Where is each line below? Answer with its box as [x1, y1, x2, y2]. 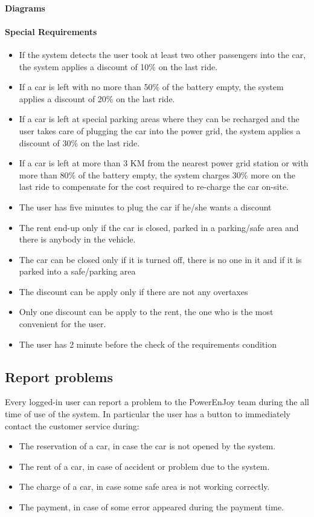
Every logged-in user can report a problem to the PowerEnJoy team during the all [5, 395, 309, 408]
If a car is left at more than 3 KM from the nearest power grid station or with [19, 157, 309, 169]
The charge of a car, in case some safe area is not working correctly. [19, 480, 270, 493]
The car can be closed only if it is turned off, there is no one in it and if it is [19, 253, 302, 265]
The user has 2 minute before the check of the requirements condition [19, 337, 277, 350]
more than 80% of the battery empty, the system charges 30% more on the [19, 168, 296, 181]
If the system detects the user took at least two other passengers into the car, [19, 48, 306, 60]
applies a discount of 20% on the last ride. [19, 92, 175, 105]
